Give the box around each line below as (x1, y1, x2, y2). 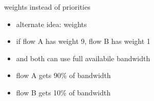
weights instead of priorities (4, 2, 91, 12)
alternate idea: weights (16, 18, 87, 29)
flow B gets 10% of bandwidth (16, 87, 111, 97)
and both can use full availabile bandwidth (16, 53, 150, 63)
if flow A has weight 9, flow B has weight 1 (16, 36, 150, 46)
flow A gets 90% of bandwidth (16, 70, 111, 81)
